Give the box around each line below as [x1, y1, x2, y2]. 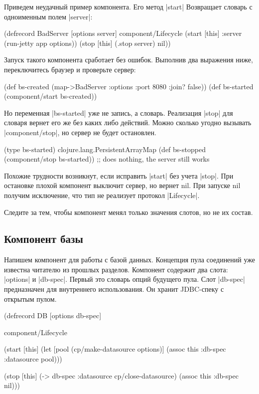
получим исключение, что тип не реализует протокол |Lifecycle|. [4, 190, 200, 200]
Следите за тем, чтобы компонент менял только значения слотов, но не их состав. [4, 206, 253, 217]
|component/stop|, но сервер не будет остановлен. [4, 127, 156, 137]
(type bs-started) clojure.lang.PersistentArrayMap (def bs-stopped [4, 144, 206, 154]
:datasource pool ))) [4, 354, 62, 364]
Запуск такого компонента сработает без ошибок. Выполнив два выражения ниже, [4, 54, 253, 65]
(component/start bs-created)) [4, 91, 97, 101]
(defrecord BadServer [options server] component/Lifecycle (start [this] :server [4, 28, 242, 38]
